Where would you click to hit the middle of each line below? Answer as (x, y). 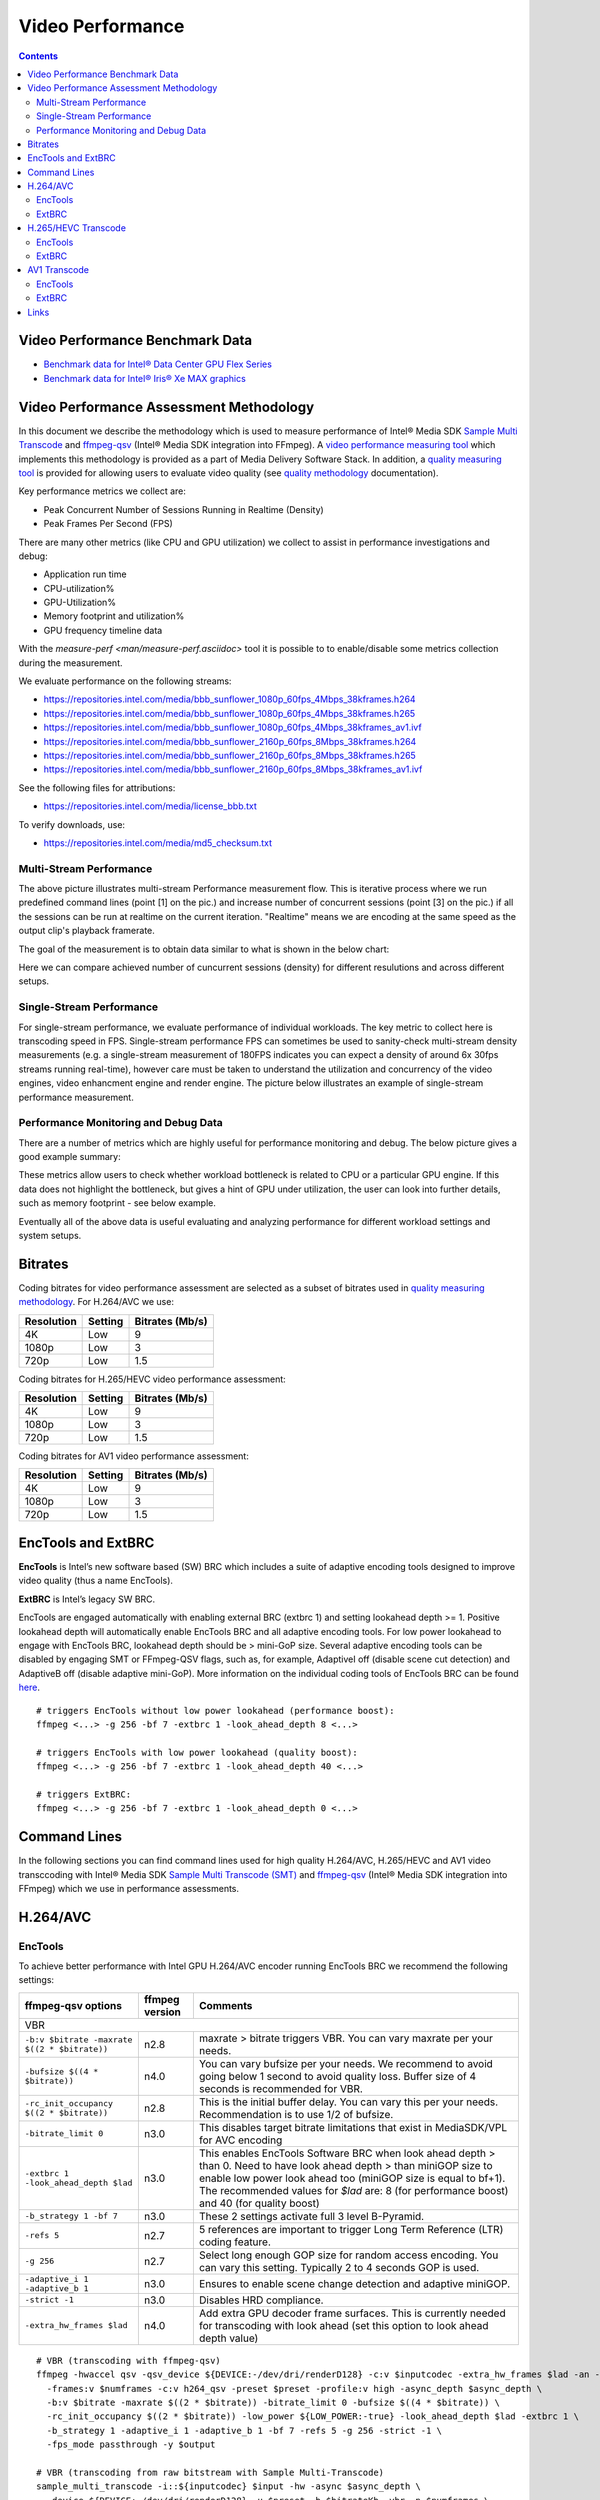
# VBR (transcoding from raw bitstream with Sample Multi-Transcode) (210, 2472)
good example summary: (70, 1157)
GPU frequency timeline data (103, 630)
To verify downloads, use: (71, 824)
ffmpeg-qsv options (73, 2005)
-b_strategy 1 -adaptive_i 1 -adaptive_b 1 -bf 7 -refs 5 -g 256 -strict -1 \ (244, 2430)
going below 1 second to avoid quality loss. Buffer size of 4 (337, 2076)
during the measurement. (71, 662)
